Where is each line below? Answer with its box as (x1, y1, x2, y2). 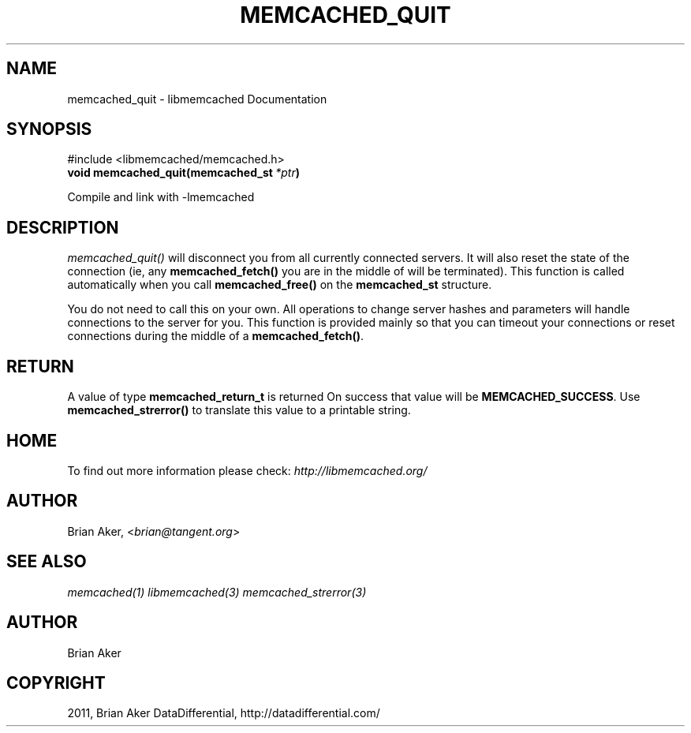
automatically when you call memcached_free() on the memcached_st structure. (67, 278, 492, 292)
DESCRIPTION (6, 217, 119, 237)
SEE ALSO (6, 552, 87, 572)
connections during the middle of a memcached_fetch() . (67, 329, 364, 343)
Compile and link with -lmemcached (67, 190, 255, 204)
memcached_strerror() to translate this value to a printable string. (67, 403, 411, 417)
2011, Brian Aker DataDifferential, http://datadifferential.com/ (67, 706, 380, 720)
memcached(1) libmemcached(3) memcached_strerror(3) (67, 585, 367, 599)
